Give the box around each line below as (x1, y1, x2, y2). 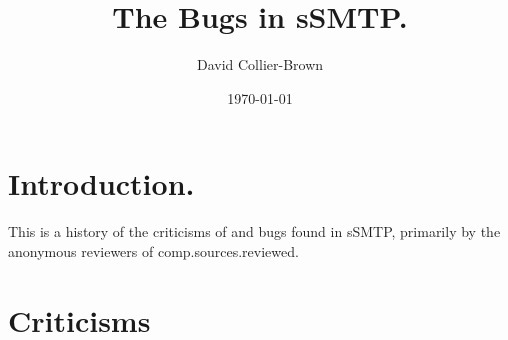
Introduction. (8, 163, 195, 204)
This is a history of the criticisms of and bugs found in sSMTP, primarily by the (8, 221, 501, 242)
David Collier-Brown (196, 54, 324, 75)
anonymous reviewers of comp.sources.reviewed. (8, 240, 299, 261)
